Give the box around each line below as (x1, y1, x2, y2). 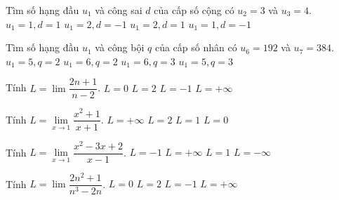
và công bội (95, 40, 145, 55)
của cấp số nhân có (154, 40, 237, 55)
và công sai (95, 3, 142, 17)
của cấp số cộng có (154, 3, 234, 17)
